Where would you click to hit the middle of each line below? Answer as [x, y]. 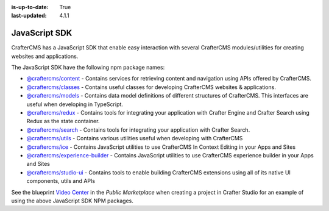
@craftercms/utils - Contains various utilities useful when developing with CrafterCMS [135, 138]
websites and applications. [45, 56]
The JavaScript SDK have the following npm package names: [88, 68]
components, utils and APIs [61, 181]
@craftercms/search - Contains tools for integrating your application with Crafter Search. [138, 130]
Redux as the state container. [63, 121]
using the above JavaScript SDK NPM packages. [73, 201]
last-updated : [29, 16]
